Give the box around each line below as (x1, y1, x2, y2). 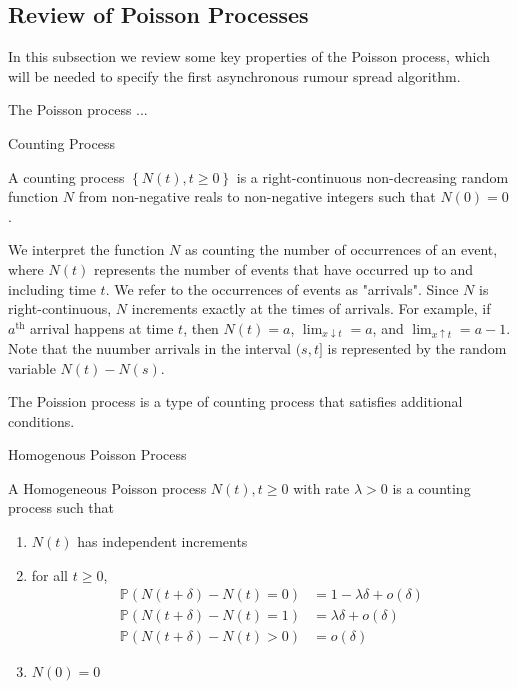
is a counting (392, 477, 471, 498)
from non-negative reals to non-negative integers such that (78, 186, 436, 207)
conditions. (8, 410, 75, 431)
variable (8, 357, 56, 378)
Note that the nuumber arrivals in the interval (8, 337, 291, 358)
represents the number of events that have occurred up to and (93, 258, 474, 279)
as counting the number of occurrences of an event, (185, 239, 498, 260)
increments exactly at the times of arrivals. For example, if (131, 298, 491, 319)
